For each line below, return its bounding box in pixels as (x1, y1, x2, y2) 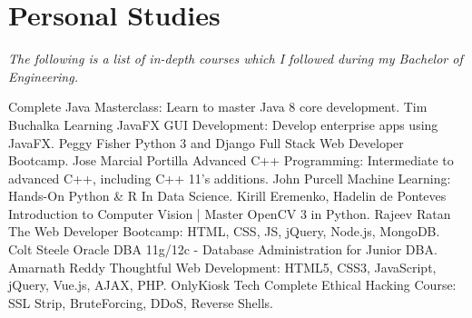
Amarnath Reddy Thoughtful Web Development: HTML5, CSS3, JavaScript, (8, 257, 437, 276)
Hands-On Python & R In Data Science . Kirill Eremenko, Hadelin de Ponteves (8, 186, 447, 205)
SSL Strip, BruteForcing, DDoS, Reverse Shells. (8, 293, 274, 312)
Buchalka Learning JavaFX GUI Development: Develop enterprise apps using (8, 114, 438, 134)
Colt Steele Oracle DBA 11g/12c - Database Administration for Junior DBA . (8, 240, 438, 259)
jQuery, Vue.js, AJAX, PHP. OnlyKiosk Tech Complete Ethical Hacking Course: (8, 275, 457, 294)
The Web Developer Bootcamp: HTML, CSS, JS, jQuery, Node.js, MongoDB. (8, 222, 440, 241)
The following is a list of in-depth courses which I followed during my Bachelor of (8, 49, 463, 68)
